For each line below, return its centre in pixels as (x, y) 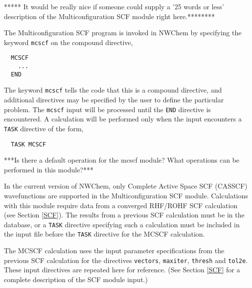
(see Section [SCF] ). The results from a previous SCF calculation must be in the (124, 215)
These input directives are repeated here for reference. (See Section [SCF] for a (122, 270)
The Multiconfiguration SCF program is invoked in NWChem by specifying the (123, 33)
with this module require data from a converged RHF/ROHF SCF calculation (121, 205)
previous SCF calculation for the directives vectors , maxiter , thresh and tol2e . (126, 260)
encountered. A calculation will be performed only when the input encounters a (123, 119)
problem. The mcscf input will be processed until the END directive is (107, 109)
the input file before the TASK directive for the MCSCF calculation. (104, 234)
